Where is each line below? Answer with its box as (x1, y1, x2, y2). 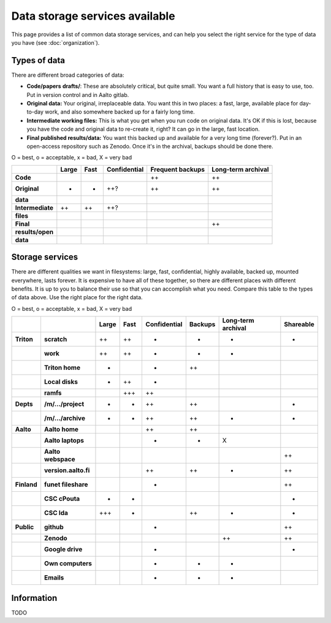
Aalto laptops (44, 436, 84, 445)
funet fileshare (44, 480, 88, 489)
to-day (26, 108, 44, 116)
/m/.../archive (44, 414, 86, 422)
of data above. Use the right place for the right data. (11, 294, 143, 301)
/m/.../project (44, 400, 85, 408)
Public (15, 523, 34, 532)
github (44, 523, 64, 532)
